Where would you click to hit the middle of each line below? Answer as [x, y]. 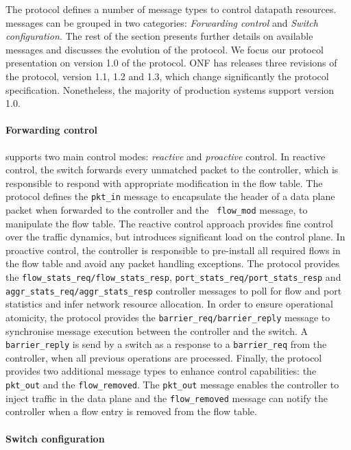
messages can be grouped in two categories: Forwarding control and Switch [162, 22]
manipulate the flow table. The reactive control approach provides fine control [169, 223]
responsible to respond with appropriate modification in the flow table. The [164, 183]
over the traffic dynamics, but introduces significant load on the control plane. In [175, 237]
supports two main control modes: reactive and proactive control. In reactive [166, 156]
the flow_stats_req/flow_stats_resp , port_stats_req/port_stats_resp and [173, 277]
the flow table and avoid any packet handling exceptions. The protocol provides [172, 263]
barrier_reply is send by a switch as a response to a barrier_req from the [166, 344]
